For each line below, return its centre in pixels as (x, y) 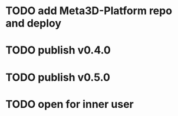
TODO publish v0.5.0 (58, 77)
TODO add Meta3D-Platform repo (89, 11)
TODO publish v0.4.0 (58, 50)
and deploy (34, 23)
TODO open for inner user (70, 104)
